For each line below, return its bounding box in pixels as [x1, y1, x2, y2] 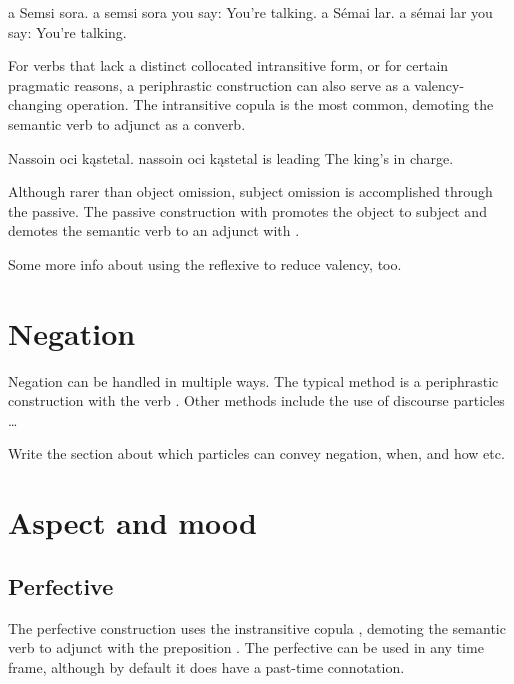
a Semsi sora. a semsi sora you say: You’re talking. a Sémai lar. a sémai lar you [8, 2, 493, 22]
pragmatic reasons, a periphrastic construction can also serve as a [8, 74, 410, 95]
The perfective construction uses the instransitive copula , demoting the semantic [8, 617, 506, 638]
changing [8, 94, 63, 115]
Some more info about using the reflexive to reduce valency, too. [8, 253, 402, 274]
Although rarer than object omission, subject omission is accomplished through [8, 181, 493, 202]
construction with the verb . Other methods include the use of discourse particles [8, 390, 505, 411]
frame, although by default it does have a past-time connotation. [8, 656, 405, 677]
